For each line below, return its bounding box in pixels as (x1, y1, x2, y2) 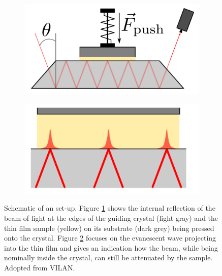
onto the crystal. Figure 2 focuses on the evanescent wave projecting (4, 232, 216, 243)
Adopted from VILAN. (4, 262, 75, 272)
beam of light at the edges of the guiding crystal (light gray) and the (4, 213, 218, 223)
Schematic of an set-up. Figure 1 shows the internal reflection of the (4, 203, 215, 213)
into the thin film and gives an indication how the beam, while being (4, 242, 218, 253)
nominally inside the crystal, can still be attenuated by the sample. (4, 252, 213, 263)
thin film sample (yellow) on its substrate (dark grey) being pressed (4, 222, 214, 233)
